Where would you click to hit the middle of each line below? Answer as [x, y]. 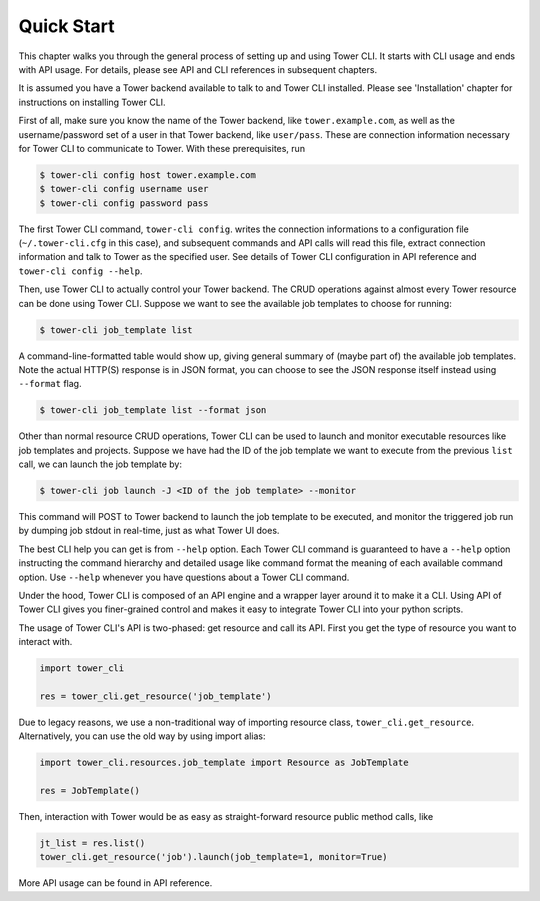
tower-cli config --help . [80, 271]
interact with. [45, 642]
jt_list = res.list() [92, 843]
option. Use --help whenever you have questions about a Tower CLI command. [184, 577]
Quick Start [66, 26]
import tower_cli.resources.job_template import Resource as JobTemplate [224, 763]
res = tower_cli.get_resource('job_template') [155, 696]
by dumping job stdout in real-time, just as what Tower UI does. [149, 531]
